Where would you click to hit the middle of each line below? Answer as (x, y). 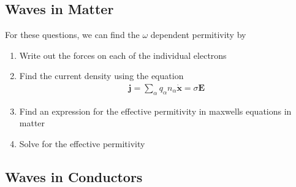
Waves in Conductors (74, 176)
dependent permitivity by (198, 35)
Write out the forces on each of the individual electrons (123, 55)
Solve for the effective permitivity (82, 143)
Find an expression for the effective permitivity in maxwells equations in (155, 111)
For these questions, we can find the (72, 35)
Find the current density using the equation (101, 76)
